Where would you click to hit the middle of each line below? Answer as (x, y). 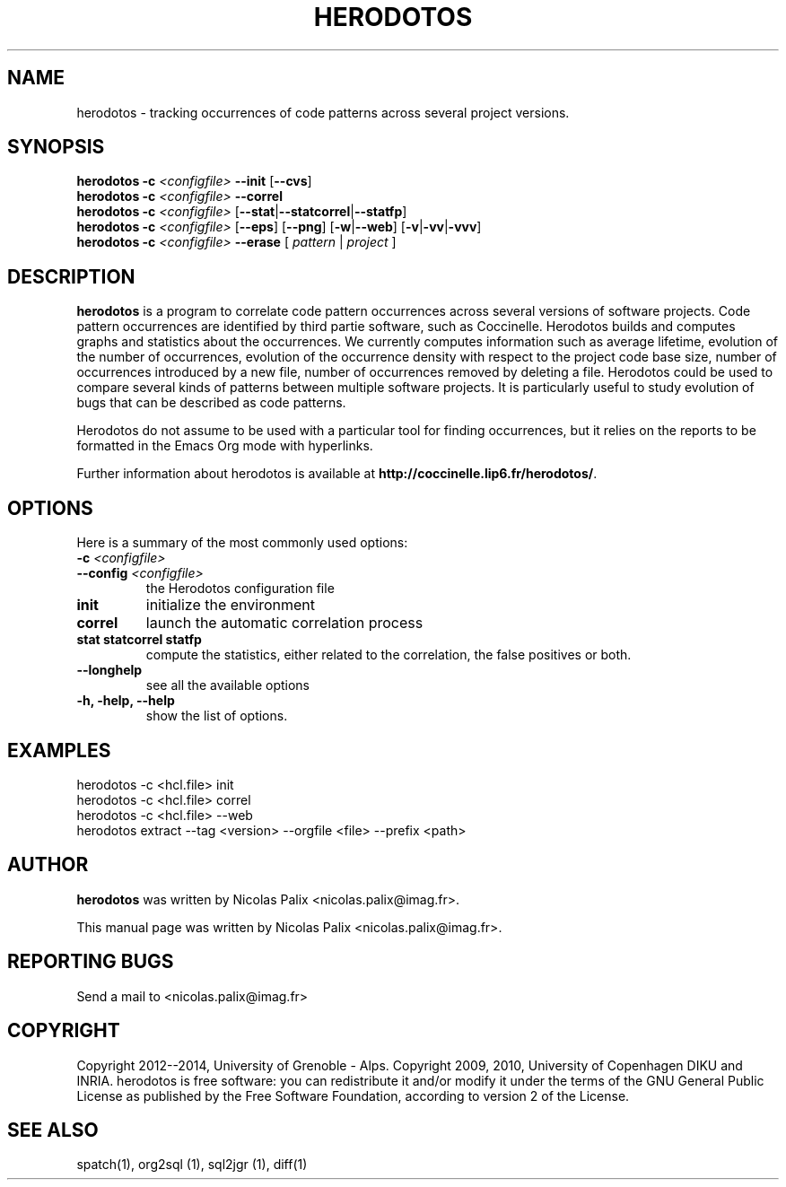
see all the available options (228, 685)
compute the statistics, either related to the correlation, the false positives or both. (389, 655)
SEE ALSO (53, 1130)
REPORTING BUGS (91, 962)
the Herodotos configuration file (240, 589)
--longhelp (109, 670)
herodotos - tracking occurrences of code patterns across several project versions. (323, 112)
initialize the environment (231, 605)
